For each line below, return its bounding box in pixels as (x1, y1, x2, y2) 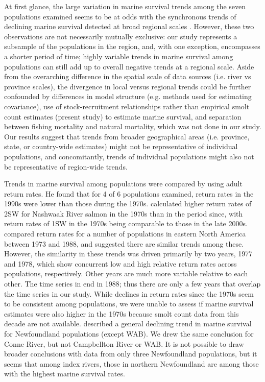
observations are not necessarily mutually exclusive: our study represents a (4, 31, 237, 41)
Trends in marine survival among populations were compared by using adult (4, 178, 243, 189)
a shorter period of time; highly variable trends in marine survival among (4, 51, 233, 61)
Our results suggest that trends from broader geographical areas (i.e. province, (4, 131, 250, 141)
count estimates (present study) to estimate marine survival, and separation (4, 111, 242, 122)
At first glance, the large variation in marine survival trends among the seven (4, 1, 246, 11)
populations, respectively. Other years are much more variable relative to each (4, 268, 248, 279)
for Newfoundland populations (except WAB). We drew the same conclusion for (4, 328, 254, 339)
